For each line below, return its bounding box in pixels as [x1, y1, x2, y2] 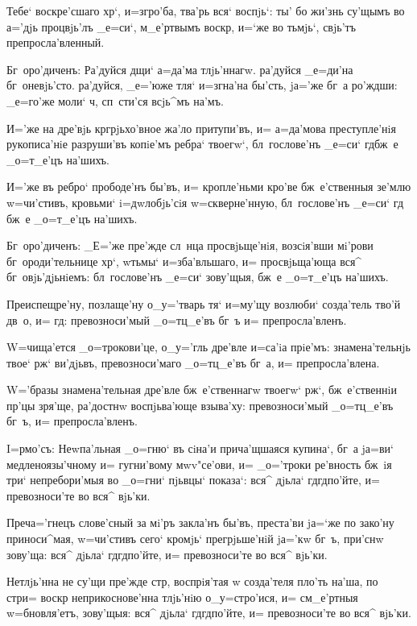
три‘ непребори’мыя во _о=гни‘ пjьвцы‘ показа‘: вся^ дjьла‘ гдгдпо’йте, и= [6, 471, 380, 488]
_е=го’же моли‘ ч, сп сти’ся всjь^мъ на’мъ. [6, 92, 224, 109]
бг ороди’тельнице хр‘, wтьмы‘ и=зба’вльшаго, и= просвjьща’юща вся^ [6, 252, 362, 269]
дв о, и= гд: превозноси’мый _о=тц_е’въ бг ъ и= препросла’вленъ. [6, 311, 347, 328]
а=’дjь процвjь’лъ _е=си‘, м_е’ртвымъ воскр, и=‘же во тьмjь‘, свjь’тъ [6, 18, 356, 35]
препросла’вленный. [6, 34, 105, 51]
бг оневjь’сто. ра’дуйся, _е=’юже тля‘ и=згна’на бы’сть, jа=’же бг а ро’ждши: [6, 77, 398, 93]
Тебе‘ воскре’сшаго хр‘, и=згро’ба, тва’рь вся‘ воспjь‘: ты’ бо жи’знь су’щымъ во [6, 2, 405, 19]
